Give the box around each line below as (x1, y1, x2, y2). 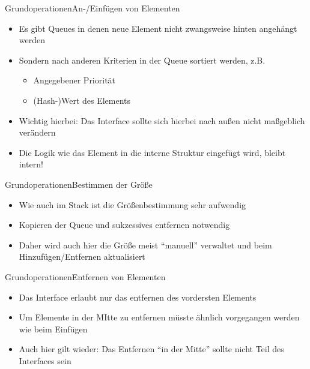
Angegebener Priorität (33, 74, 116, 86)
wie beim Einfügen (19, 322, 88, 335)
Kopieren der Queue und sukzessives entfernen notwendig (19, 218, 230, 231)
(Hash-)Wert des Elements (33, 94, 131, 106)
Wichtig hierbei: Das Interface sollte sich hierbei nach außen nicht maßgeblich (19, 114, 305, 127)
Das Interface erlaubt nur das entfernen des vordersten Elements (19, 290, 257, 303)
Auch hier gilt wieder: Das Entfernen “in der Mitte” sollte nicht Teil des (19, 343, 284, 355)
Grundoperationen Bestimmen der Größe (5, 178, 153, 190)
